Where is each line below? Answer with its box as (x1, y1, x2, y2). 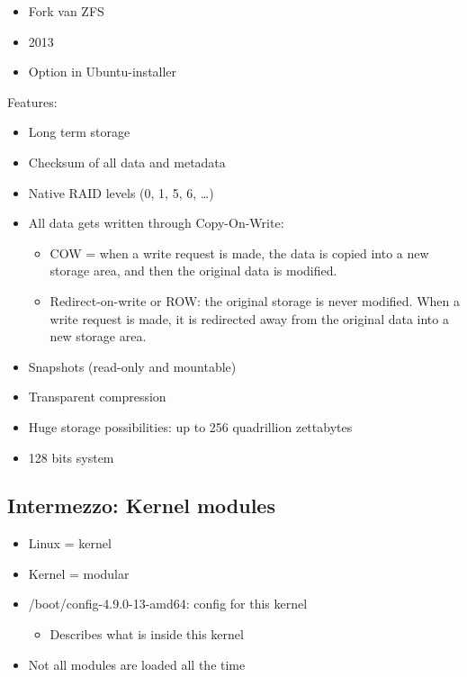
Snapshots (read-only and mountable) (28, 357, 237, 375)
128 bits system (28, 447, 114, 466)
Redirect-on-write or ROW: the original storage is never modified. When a (49, 291, 460, 310)
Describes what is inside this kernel (49, 625, 244, 644)
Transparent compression (28, 387, 166, 406)
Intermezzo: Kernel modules (7, 492, 275, 519)
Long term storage (28, 122, 130, 141)
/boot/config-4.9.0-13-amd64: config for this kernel (28, 594, 308, 613)
